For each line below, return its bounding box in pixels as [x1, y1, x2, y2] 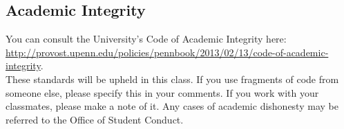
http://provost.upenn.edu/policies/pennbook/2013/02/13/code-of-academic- [6, 45, 329, 59]
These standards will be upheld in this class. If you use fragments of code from [6, 71, 339, 86]
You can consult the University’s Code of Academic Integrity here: [6, 32, 287, 46]
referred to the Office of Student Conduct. [6, 112, 184, 126]
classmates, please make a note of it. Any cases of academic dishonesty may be [6, 99, 338, 113]
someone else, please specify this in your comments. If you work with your [6, 85, 319, 99]
